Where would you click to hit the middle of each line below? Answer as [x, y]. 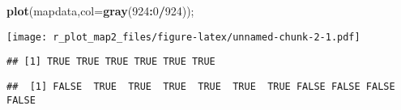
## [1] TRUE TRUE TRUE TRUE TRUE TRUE [111, 62]
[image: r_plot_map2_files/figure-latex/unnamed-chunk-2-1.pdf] [183, 37]
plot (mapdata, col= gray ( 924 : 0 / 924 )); [100, 11]
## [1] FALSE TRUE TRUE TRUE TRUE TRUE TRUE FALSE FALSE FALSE [201, 86]
